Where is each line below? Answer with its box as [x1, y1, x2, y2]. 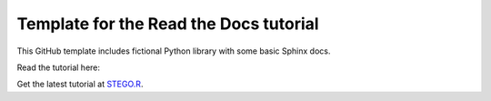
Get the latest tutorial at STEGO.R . [16, 78, 144, 90]
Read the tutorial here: [16, 62, 100, 73]
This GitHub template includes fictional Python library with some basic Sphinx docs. [16, 45, 331, 56]
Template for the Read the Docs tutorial [16, 14, 319, 34]
